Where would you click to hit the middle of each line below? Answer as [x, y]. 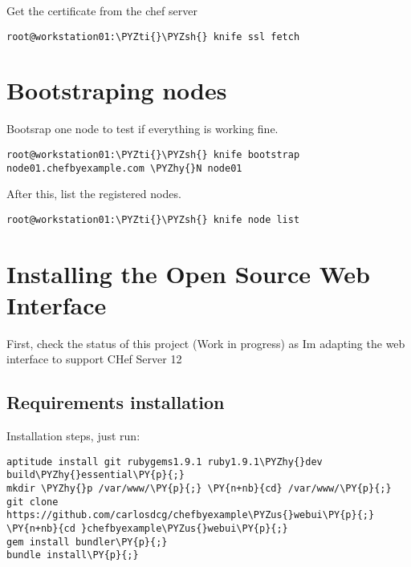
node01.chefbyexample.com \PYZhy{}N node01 [124, 168]
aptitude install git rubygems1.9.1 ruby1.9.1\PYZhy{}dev [165, 462]
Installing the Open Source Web [188, 273]
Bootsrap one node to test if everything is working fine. [142, 129]
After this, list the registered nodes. [94, 194]
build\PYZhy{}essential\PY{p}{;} [96, 475]
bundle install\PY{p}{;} [73, 555]
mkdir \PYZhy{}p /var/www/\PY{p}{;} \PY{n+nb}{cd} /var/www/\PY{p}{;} [199, 489]
